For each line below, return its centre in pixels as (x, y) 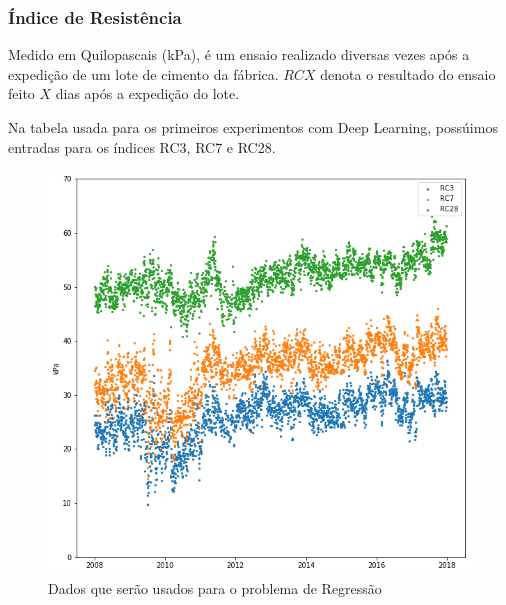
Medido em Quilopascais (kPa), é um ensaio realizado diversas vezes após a (239, 54)
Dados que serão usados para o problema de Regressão (215, 587)
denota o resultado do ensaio (408, 73)
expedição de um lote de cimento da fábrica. (143, 73)
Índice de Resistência (95, 16)
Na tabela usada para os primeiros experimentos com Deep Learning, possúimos (253, 127)
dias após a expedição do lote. (147, 93)
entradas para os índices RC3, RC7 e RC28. (142, 146)
